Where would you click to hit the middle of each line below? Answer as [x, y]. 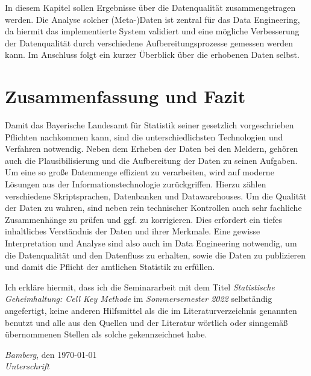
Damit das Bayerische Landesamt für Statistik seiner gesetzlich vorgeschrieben [149, 125]
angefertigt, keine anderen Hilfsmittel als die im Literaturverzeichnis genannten [151, 310]
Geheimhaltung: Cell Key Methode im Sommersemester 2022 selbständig [139, 299]
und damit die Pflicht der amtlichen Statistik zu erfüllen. [110, 267]
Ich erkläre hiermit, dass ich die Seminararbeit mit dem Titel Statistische [140, 287]
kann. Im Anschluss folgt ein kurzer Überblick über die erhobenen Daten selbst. [152, 55]
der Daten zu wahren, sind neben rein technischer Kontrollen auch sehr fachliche [153, 208]
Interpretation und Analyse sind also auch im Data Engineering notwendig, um [151, 243]
